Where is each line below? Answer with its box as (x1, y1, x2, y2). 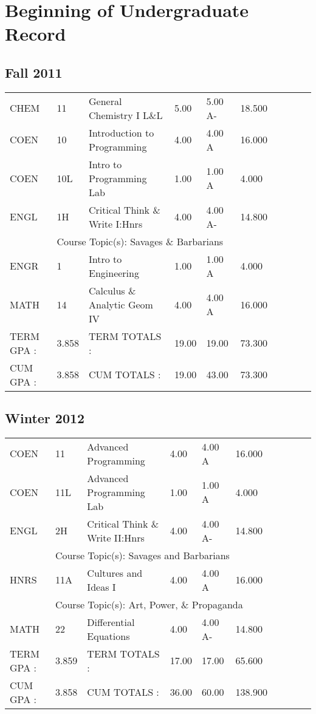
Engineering (89, 265, 139, 280)
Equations (87, 628, 130, 643)
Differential (87, 614, 135, 629)
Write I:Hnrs (89, 216, 143, 231)
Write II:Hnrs (87, 530, 145, 545)
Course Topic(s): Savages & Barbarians (57, 234, 224, 248)
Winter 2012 (5, 409, 85, 427)
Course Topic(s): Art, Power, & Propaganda (55, 597, 243, 611)
